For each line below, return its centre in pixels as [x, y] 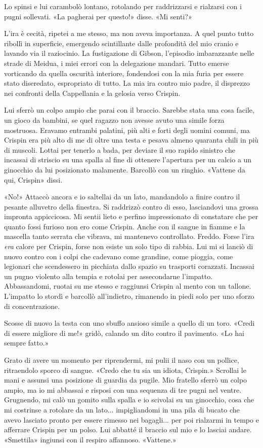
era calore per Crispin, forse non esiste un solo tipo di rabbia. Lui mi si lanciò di [129, 246]
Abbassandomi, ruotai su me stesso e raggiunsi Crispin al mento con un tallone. [128, 286]
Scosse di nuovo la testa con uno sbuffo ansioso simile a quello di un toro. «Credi [129, 323]
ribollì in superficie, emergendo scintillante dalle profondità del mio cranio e [121, 43]
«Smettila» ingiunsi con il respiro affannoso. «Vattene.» [90, 439]
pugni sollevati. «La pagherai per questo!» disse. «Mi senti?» [98, 16]
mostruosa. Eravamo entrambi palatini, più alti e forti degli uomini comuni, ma [127, 130]
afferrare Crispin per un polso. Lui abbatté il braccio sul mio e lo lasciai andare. [128, 429]
